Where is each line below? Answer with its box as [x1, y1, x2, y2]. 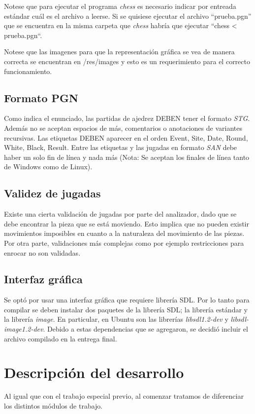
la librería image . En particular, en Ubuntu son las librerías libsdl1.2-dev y [4, 314, 228, 324]
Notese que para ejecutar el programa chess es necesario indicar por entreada [4, 1, 236, 11]
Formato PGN [4, 90, 78, 105]
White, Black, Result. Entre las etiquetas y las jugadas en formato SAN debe [4, 142, 237, 152]
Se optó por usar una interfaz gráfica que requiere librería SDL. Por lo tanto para [4, 295, 250, 305]
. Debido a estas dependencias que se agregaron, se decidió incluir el [43, 324, 248, 334]
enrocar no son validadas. [4, 247, 81, 258]
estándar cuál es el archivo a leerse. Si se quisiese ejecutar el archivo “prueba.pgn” [4, 10, 252, 21]
